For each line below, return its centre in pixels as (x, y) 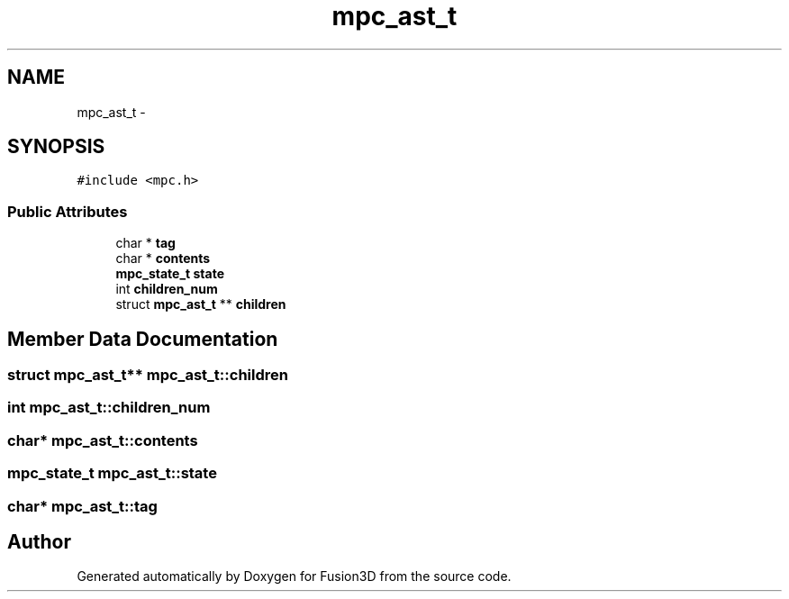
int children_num (167, 289)
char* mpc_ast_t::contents (103, 440)
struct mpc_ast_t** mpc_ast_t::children (148, 375)
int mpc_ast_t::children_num (109, 408)
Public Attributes (68, 211)
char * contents (163, 259)
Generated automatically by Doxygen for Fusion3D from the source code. (294, 576)
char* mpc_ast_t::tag (82, 506)
